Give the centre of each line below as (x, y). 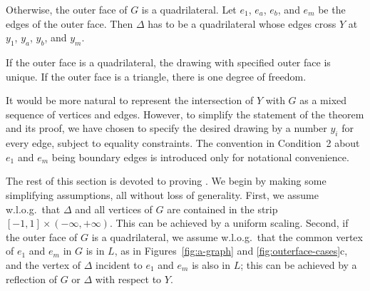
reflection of (31, 279)
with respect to (128, 279)
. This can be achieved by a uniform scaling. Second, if (229, 223)
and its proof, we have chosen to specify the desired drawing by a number (166, 128)
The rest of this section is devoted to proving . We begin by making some (166, 181)
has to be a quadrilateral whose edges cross (242, 23)
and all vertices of (114, 209)
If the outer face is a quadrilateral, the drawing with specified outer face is (168, 62)
